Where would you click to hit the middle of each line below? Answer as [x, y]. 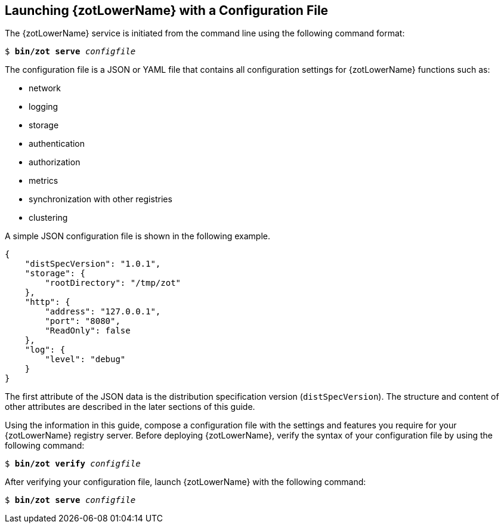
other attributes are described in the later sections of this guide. [130, 407]
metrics [44, 181]
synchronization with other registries [101, 199]
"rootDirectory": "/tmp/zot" [113, 283]
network [45, 88]
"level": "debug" [85, 359]
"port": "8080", [83, 321]
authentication [57, 144]
